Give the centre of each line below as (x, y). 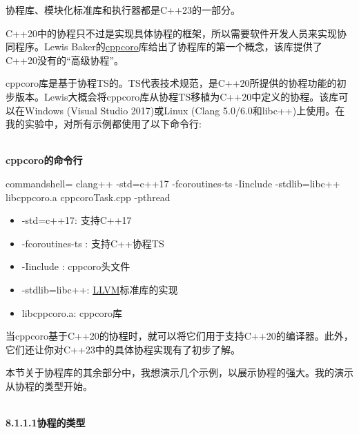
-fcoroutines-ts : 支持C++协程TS (93, 243)
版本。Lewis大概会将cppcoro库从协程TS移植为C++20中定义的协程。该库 (177, 96)
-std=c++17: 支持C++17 (77, 220)
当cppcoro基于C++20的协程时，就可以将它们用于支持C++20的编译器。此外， (179, 336)
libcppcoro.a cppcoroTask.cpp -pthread (88, 197)
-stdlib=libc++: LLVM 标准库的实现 (100, 289)
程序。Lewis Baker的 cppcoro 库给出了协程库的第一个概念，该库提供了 (168, 46)
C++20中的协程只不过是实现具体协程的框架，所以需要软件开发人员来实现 (171, 33)
